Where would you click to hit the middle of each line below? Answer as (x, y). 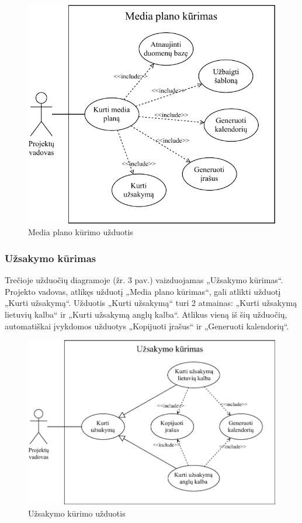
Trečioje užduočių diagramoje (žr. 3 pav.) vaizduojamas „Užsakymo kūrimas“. (144, 280)
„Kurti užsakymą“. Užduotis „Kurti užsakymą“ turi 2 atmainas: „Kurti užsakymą (151, 303)
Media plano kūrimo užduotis (81, 232)
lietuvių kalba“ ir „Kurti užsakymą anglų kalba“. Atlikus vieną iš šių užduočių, (146, 314)
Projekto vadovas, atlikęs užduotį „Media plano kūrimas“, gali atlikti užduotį (143, 291)
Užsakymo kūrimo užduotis (77, 513)
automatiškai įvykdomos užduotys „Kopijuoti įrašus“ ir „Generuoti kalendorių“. (147, 326)
